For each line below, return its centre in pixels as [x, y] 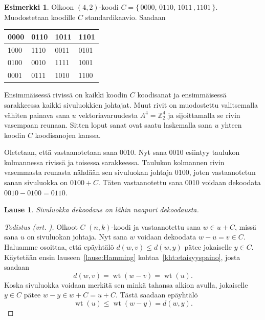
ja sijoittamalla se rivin [204, 115]
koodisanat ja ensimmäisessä [182, 95]
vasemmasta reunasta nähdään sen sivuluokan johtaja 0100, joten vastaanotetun [130, 172]
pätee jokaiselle [208, 247]
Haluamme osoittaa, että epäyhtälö [59, 247]
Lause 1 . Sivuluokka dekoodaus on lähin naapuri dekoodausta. [102, 209]
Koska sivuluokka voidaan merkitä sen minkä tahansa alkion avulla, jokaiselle [126, 284]
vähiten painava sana [37, 115]
